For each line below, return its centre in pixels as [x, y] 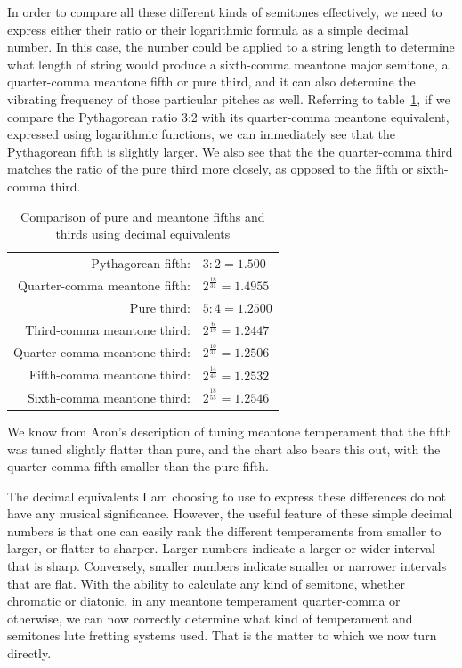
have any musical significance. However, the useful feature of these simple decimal [230, 513]
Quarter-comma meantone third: [102, 352]
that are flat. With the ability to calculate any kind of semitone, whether [207, 583]
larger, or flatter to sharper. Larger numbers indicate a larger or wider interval [221, 548]
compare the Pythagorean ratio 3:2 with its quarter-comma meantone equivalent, [228, 116]
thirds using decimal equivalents [143, 234]
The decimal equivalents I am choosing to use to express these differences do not [227, 496]
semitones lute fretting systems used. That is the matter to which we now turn [222, 635]
